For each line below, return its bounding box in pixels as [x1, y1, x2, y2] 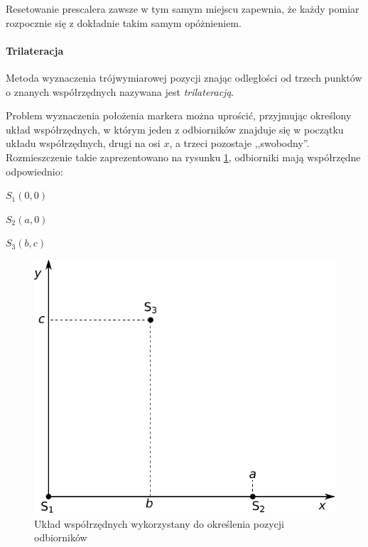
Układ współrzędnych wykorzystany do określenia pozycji [34, 516, 284, 531]
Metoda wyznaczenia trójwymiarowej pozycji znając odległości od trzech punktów [6, 70, 362, 85]
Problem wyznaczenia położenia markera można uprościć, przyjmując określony [6, 108, 352, 123]
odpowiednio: [6, 163, 63, 178]
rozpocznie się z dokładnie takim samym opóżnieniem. [6, 15, 242, 30]
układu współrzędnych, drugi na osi [6, 136, 161, 151]
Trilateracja [6, 43, 64, 58]
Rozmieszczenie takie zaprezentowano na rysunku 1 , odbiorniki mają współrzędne [6, 149, 361, 164]
